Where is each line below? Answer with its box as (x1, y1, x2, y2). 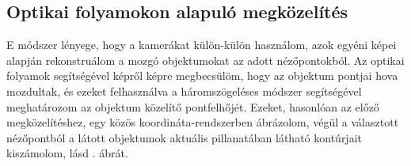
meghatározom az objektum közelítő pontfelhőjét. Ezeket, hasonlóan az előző (6, 98, 379, 115)
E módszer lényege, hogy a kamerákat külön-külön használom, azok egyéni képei (6, 36, 397, 53)
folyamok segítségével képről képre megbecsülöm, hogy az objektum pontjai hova (6, 67, 398, 84)
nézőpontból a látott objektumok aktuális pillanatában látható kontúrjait (6, 129, 362, 145)
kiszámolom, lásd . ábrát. (6, 145, 128, 161)
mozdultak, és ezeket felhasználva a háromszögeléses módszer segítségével (6, 82, 362, 99)
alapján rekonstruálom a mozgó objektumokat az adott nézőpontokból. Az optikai (6, 51, 405, 68)
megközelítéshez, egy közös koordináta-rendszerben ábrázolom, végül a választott (6, 114, 399, 130)
